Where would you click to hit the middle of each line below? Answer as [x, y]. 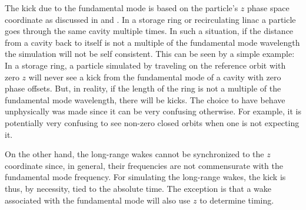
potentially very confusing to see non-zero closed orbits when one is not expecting [152, 122]
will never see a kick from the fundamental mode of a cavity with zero [155, 77]
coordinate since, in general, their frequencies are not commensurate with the [144, 165]
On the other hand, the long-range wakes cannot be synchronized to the [134, 154]
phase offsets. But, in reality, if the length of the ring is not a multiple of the [143, 88]
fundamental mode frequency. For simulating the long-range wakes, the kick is [145, 177]
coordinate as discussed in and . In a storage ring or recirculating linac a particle [150, 19]
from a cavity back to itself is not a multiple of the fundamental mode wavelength [152, 42]
